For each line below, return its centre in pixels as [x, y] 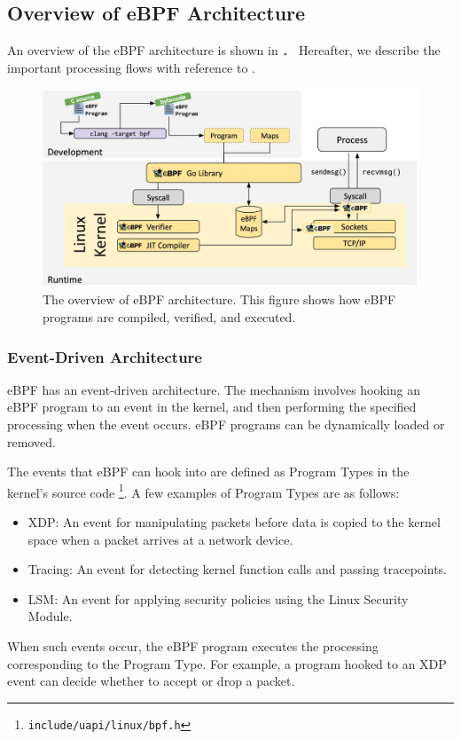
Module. [50, 616]
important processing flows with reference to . [131, 67]
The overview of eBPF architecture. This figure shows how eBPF [219, 299]
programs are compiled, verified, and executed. [169, 317]
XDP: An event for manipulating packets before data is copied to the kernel [234, 522]
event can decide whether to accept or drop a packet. [151, 681]
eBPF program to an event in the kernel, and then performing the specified [212, 407]
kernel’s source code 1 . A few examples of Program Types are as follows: [203, 491]
